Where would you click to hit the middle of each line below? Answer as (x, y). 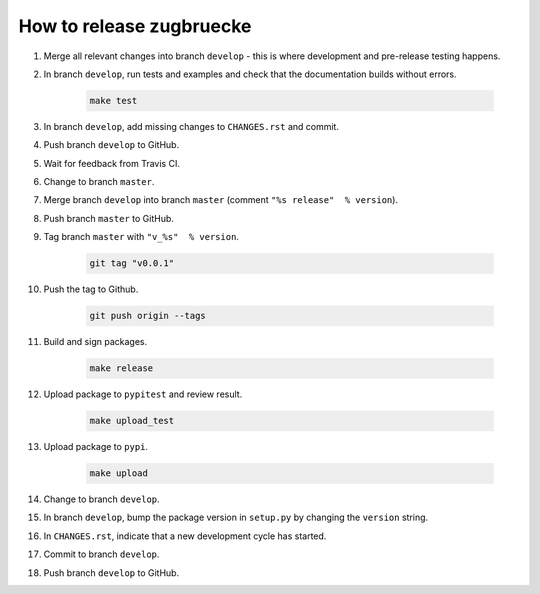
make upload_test (132, 421)
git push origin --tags (148, 316)
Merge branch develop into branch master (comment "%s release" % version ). (221, 200)
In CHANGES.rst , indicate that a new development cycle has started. (185, 536)
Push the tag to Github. (91, 289)
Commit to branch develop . (101, 554)
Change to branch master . (99, 182)
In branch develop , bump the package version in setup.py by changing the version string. (236, 517)
